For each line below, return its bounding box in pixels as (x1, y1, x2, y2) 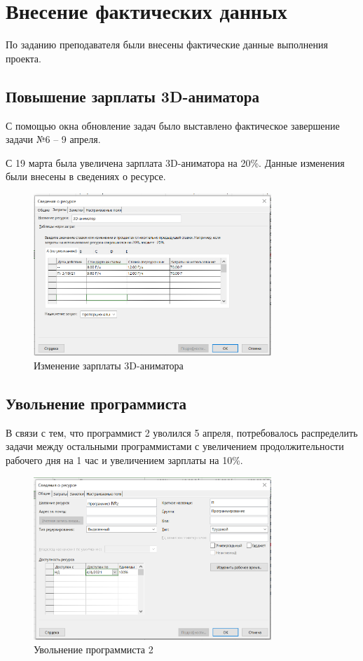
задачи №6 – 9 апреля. (6, 132, 101, 146)
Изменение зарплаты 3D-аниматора (34, 358, 184, 373)
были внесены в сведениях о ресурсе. (6, 169, 166, 184)
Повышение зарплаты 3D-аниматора (6, 85, 260, 107)
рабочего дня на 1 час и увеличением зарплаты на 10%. (6, 453, 243, 468)
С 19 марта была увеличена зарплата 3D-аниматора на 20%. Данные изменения (6, 155, 345, 170)
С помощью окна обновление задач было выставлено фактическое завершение (6, 118, 340, 132)
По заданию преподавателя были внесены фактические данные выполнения (6, 37, 328, 52)
